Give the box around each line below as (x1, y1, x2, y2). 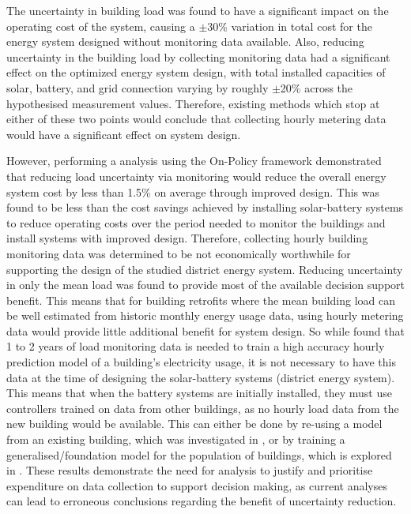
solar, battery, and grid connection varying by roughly (6, 79, 269, 96)
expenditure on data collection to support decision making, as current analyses (6, 477, 388, 493)
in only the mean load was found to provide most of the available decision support (6, 276, 405, 293)
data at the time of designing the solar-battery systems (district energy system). (6, 369, 395, 385)
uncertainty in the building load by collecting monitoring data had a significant (6, 48, 390, 65)
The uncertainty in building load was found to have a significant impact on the (6, 2, 389, 18)
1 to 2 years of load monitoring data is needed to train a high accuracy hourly (6, 338, 385, 355)
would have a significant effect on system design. (6, 126, 241, 142)
